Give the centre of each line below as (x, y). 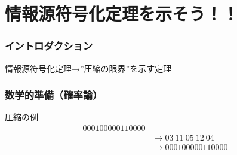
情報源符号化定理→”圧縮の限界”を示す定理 (88, 68)
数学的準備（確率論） (54, 95)
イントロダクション (49, 46)
